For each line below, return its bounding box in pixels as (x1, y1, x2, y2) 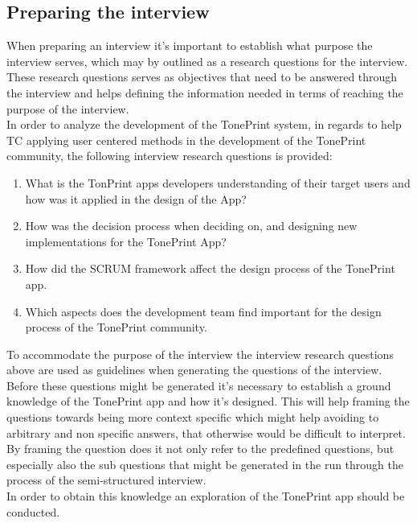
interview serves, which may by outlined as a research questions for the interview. (6, 52, 408, 69)
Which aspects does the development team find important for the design (25, 303, 382, 319)
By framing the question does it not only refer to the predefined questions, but (6, 440, 395, 457)
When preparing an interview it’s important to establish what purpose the (6, 37, 373, 54)
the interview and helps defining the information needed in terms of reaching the (6, 84, 403, 101)
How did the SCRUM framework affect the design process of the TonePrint (25, 260, 395, 277)
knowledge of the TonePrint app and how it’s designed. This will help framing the (6, 393, 410, 410)
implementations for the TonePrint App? (25, 233, 227, 249)
